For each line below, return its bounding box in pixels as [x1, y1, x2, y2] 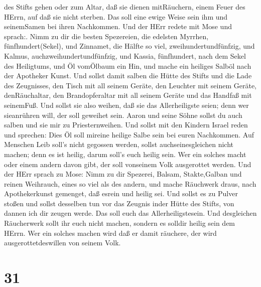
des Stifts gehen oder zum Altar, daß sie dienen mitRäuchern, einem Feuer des [4, 2, 245, 12]
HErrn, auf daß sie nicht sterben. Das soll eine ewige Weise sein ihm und [4, 11, 228, 22]
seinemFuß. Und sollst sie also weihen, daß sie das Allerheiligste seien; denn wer [4, 99, 249, 110]
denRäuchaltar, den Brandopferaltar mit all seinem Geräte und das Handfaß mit [4, 90, 252, 100]
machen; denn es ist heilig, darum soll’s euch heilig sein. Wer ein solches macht [4, 149, 246, 159]
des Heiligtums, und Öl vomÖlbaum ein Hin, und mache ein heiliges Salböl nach [4, 60, 251, 71]
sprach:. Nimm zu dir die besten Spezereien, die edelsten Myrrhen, [4, 31, 209, 41]
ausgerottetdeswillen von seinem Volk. [4, 237, 121, 248]
